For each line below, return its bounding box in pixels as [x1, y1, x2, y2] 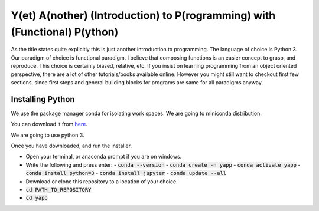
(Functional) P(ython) [11, 25, 119, 38]
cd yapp [25, 194, 48, 202]
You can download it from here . [11, 121, 88, 128]
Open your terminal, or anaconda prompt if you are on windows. [25, 153, 182, 160]
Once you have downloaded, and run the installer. [11, 142, 132, 149]
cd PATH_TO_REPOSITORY [25, 186, 92, 193]
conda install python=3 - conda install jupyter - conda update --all [25, 170, 227, 177]
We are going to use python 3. [11, 131, 85, 139]
